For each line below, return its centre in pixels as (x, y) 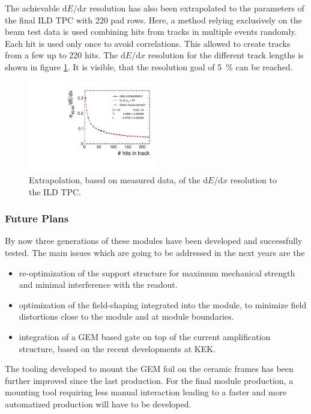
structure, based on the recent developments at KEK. (117, 348)
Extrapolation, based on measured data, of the (115, 179)
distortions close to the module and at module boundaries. (126, 316)
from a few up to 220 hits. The (62, 55)
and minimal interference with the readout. (98, 285)
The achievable (32, 8)
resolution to (253, 179)
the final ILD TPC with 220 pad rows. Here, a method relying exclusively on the (153, 20)
